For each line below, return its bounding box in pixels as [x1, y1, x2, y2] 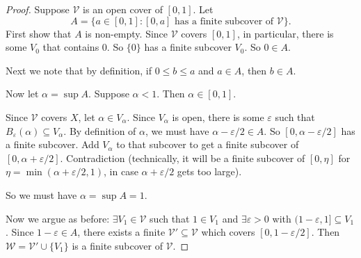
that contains [42, 40, 99, 54]
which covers [201, 225, 255, 239]
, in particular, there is [236, 26, 334, 40]
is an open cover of [83, 2, 163, 16]
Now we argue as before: [6, 211, 110, 225]
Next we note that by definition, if [6, 63, 152, 77]
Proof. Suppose [6, 2, 70, 16]
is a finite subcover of [72, 238, 163, 252]
